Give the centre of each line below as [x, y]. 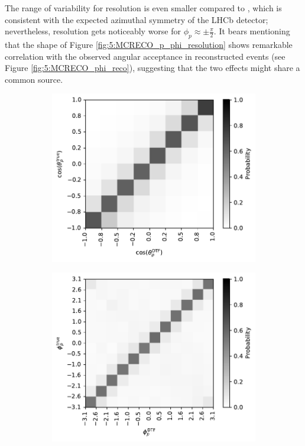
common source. [34, 79]
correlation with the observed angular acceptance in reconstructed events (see [145, 56]
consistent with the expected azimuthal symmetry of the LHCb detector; [137, 19]
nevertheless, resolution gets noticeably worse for [93, 31]
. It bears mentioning [252, 31]
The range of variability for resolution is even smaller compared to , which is [143, 8]
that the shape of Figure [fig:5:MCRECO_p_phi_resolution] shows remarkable [149, 44]
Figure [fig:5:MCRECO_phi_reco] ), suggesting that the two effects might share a [152, 68]
